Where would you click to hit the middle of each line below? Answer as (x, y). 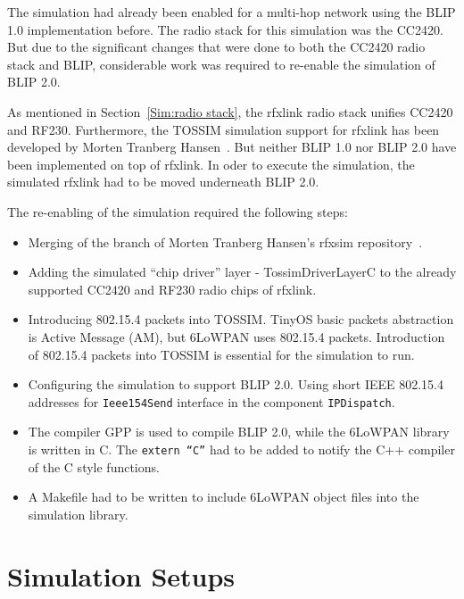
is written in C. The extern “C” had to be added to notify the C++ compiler (241, 449)
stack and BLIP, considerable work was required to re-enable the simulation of (221, 64)
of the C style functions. (94, 466)
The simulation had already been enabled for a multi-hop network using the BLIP (232, 12)
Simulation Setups (121, 575)
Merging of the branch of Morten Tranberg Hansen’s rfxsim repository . (225, 241)
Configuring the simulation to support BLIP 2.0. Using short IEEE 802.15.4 (236, 384)
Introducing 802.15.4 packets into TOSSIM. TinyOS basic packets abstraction (241, 319)
